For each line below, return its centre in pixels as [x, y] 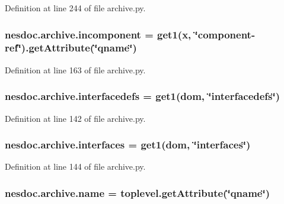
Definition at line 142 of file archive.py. [75, 118]
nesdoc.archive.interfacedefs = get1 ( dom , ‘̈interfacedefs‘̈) [143, 96]
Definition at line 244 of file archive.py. [75, 8]
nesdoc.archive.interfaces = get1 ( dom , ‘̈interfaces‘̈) [128, 145]
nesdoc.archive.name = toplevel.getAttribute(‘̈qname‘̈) [138, 192]
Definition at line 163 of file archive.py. [75, 69]
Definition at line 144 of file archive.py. [75, 166]
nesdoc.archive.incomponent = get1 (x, [98, 34]
